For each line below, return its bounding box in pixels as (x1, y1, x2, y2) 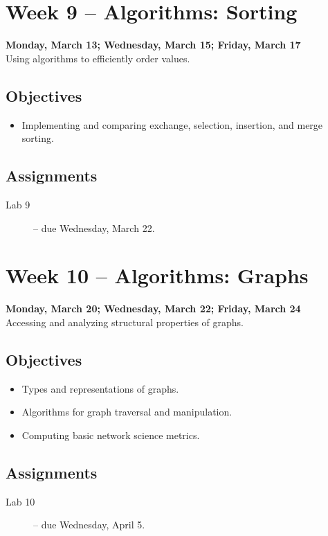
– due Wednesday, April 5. (33, 517, 145, 532)
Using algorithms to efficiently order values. (6, 51, 190, 65)
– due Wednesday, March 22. (33, 220, 155, 235)
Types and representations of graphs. (21, 381, 179, 395)
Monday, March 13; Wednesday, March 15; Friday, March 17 (6, 37, 301, 52)
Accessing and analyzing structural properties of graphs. (6, 314, 244, 329)
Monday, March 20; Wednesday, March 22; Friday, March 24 (6, 301, 301, 316)
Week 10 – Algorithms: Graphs (6, 261, 309, 289)
